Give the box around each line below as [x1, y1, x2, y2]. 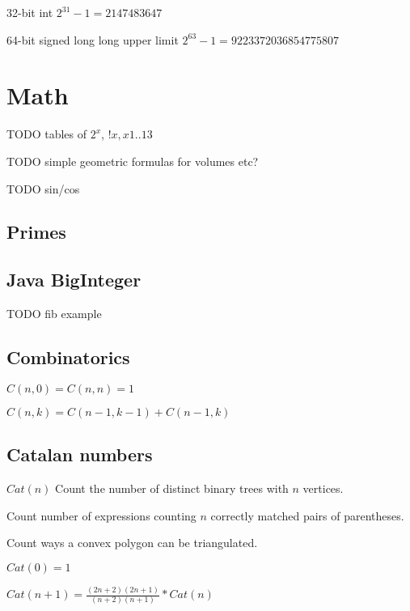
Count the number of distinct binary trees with [55, 480, 289, 497]
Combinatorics [6, 345, 130, 370]
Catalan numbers [6, 442, 153, 467]
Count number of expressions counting [6, 507, 197, 524]
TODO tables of [6, 125, 87, 142]
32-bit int [6, 4, 53, 20]
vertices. [302, 480, 344, 497]
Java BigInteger [6, 267, 142, 292]
